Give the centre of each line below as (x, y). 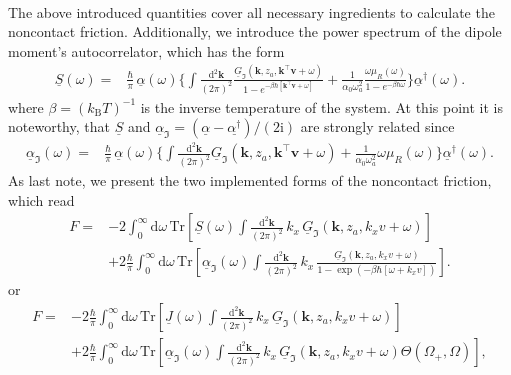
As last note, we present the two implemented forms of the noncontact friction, (250, 180)
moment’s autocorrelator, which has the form (146, 50)
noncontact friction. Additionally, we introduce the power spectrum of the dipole (255, 31)
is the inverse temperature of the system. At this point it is (321, 106)
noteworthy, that (59, 126)
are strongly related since (377, 126)
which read (41, 199)
